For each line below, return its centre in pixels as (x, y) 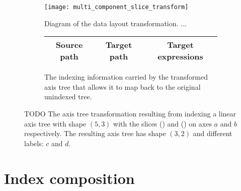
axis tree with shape (55, 123)
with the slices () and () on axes (163, 123)
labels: (34, 143)
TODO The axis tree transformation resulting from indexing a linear (130, 114)
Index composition (69, 178)
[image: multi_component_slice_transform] (116, 7)
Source (69, 45)
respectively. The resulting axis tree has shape (95, 133)
